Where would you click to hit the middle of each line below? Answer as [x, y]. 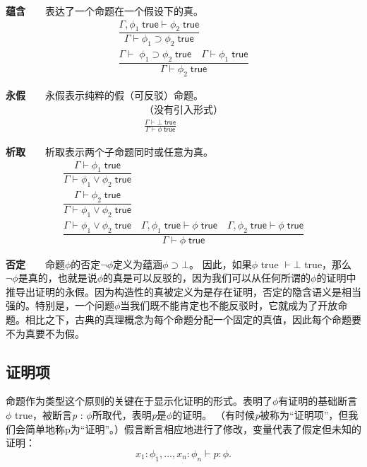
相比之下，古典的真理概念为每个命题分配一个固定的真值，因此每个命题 [188, 319]
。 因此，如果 [220, 264]
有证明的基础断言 [318, 401]
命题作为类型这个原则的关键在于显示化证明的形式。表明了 [139, 401]
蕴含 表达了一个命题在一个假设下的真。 [104, 11]
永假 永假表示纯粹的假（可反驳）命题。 [104, 94]
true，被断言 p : [49, 415]
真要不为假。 [55, 333]
